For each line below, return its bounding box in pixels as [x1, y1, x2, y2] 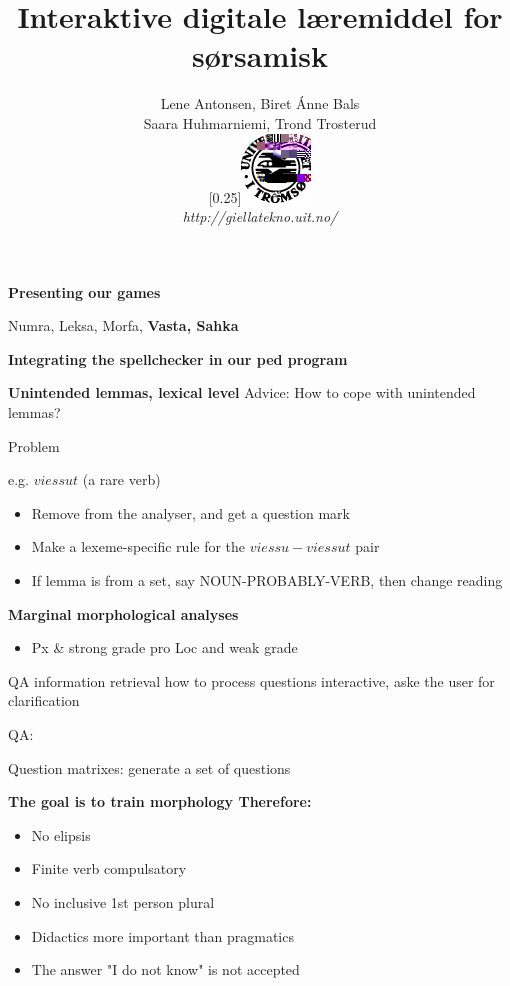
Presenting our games [8, 281, 161, 302]
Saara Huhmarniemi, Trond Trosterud [143, 112, 377, 133]
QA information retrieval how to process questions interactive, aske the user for [8, 670, 495, 691]
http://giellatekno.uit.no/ [182, 206, 338, 227]
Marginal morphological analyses [8, 603, 239, 624]
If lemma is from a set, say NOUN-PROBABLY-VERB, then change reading [31, 570, 503, 591]
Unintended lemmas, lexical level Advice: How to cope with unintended [8, 382, 476, 403]
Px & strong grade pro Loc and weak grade [31, 637, 298, 658]
